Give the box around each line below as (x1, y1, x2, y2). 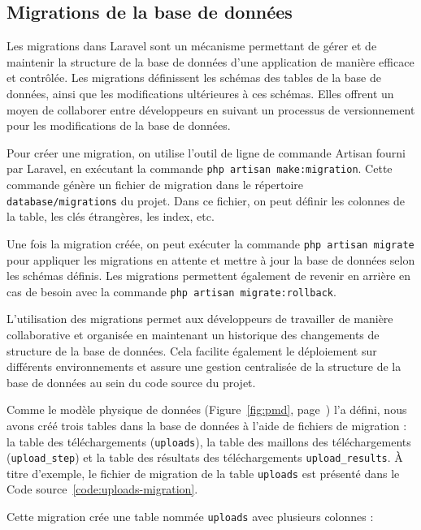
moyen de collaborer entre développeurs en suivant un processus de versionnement (7, 101, 415, 118)
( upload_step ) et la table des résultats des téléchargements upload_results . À (7, 449, 403, 466)
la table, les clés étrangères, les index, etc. (7, 208, 215, 225)
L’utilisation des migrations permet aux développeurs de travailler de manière (7, 310, 393, 327)
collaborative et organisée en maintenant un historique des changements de (7, 325, 380, 343)
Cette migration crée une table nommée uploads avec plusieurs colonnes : (7, 508, 374, 525)
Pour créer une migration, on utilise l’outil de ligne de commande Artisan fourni (7, 144, 406, 161)
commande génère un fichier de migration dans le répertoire (7, 176, 304, 193)
